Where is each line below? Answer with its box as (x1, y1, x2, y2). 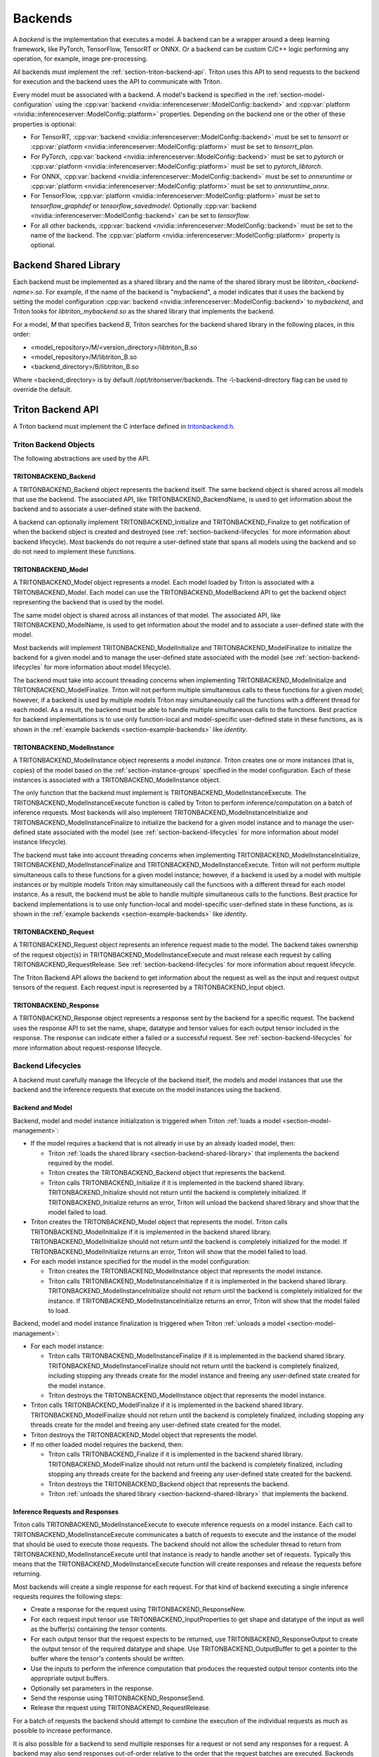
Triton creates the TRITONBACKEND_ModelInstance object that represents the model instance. (48, 1267, 323, 1276)
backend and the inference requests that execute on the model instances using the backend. (13, 1086, 281, 1094)
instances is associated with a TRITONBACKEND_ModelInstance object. (13, 775, 221, 784)
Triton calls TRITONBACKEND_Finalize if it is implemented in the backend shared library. (48, 1450, 303, 1458)
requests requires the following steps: (13, 1593, 123, 1601)
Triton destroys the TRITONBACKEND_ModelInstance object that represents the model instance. (48, 1392, 326, 1400)
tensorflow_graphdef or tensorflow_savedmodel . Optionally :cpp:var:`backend (30, 201, 257, 210)
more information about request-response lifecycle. (13, 1044, 162, 1052)
